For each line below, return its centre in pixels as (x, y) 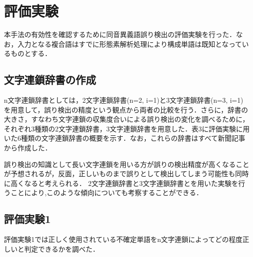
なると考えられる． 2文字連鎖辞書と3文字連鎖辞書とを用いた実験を (131, 183)
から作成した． (28, 148)
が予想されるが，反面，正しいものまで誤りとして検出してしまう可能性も (120, 174)
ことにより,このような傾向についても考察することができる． (107, 193)
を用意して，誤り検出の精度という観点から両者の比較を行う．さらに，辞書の (126, 109)
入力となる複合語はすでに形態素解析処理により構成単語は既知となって (130, 44)
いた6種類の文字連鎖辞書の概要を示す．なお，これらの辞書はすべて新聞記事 (125, 138)
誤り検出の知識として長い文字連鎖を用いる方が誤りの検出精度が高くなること (127, 164)
